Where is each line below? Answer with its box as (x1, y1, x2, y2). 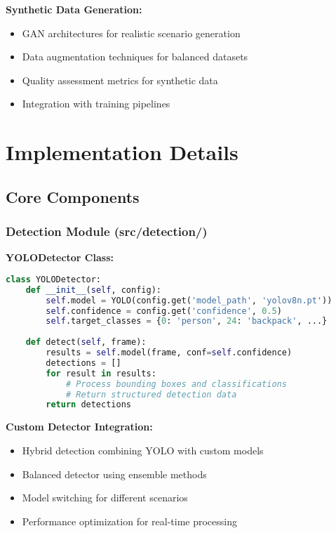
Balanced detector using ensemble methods (22, 466, 207, 481)
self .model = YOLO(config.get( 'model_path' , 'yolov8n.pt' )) (46, 295, 332, 305)
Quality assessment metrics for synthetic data (22, 72, 218, 87)
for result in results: (46, 368, 156, 379)
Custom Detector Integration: (6, 419, 153, 434)
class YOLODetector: (6, 274, 102, 284)
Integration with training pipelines (22, 96, 170, 111)
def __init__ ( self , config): (25, 284, 161, 295)
